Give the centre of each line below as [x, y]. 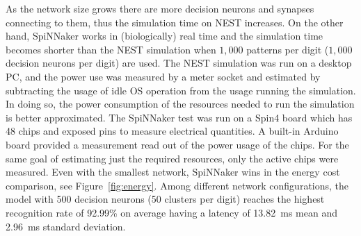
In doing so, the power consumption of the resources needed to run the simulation [180, 104]
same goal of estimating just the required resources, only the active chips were [172, 158]
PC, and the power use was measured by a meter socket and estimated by [163, 76]
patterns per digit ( [288, 49]
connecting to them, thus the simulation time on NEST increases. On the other [175, 22]
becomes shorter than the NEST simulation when [111, 49]
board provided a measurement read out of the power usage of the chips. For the [177, 144]
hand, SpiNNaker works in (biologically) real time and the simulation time [165, 36]
